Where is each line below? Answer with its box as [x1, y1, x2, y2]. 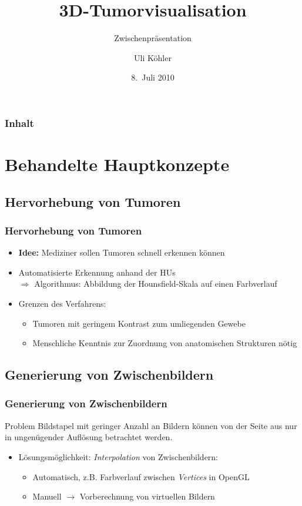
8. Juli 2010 [131, 71, 175, 83]
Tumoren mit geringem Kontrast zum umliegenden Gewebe [32, 317, 246, 329]
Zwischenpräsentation [114, 32, 192, 44]
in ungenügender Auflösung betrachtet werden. [5, 431, 173, 443]
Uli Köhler [134, 51, 172, 63]
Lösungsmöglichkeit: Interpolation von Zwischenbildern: [18, 450, 219, 463]
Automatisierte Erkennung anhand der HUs [18, 266, 176, 278]
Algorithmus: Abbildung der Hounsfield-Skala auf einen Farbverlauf [34, 277, 277, 290]
